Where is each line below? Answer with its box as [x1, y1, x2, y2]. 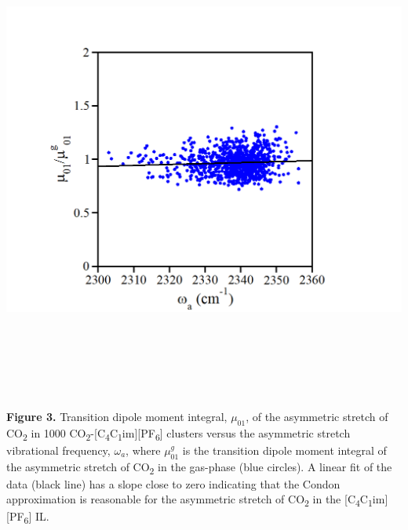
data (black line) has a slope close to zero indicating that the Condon [6, 475, 341, 492]
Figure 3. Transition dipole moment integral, [6, 408, 228, 424]
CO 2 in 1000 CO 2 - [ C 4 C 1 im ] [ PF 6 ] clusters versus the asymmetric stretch [6, 424, 351, 443]
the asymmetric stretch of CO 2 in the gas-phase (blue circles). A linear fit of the [6, 458, 392, 477]
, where [126, 441, 161, 458]
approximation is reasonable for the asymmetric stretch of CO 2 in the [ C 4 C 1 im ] [6, 491, 388, 510]
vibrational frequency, [6, 441, 111, 458]
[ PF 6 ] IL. [6, 508, 49, 527]
